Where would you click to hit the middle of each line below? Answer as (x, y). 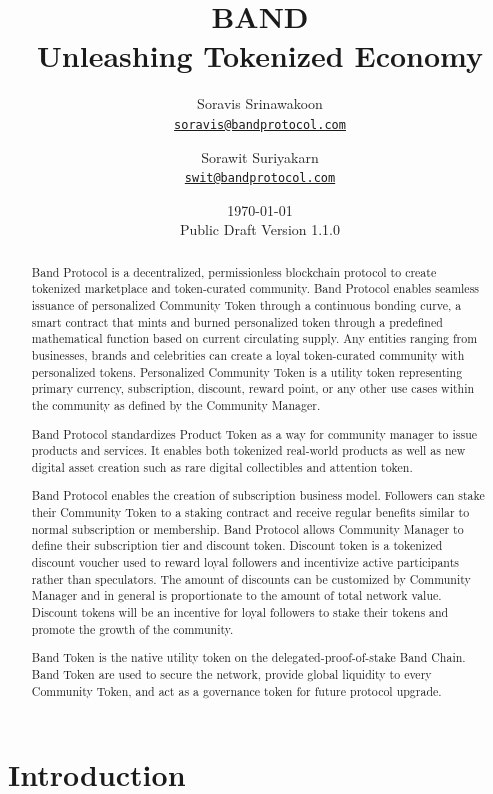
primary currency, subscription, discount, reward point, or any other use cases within (253, 388)
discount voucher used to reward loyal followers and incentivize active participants (245, 562)
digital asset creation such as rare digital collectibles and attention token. (222, 466)
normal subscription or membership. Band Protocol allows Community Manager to (247, 528)
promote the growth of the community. (132, 628)
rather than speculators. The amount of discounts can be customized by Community (251, 578)
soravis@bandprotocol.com (260, 124)
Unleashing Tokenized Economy (260, 55)
